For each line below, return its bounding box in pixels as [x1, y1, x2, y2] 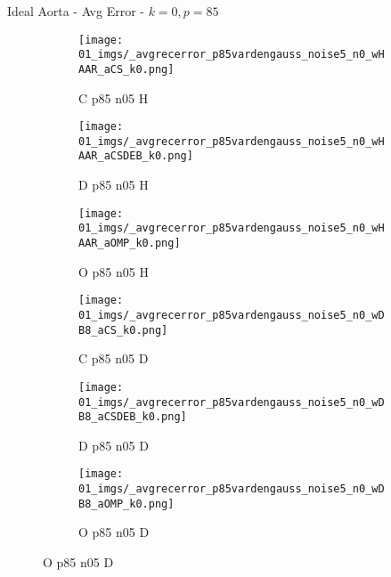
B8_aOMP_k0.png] [78, 497, 175, 510]
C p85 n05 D [78, 349, 149, 368]
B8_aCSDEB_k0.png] [78, 410, 187, 424]
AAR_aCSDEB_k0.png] [78, 150, 193, 163]
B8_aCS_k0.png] [78, 323, 168, 337]
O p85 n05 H [78, 262, 149, 280]
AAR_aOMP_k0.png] [78, 237, 181, 250]
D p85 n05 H [78, 175, 149, 194]
